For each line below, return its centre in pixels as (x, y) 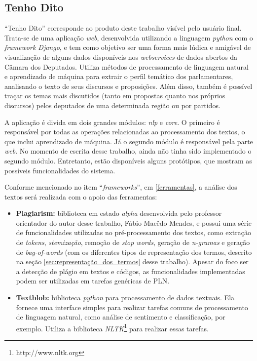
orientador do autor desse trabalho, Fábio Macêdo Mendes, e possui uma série (134, 222)
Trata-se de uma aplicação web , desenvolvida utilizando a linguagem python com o (129, 37)
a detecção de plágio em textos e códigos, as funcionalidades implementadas (130, 271)
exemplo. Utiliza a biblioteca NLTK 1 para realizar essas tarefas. (112, 327)
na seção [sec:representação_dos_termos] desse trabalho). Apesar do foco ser (132, 261)
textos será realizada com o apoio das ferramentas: (81, 196)
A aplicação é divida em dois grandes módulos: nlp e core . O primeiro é (112, 122)
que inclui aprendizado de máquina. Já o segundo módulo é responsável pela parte (129, 141)
